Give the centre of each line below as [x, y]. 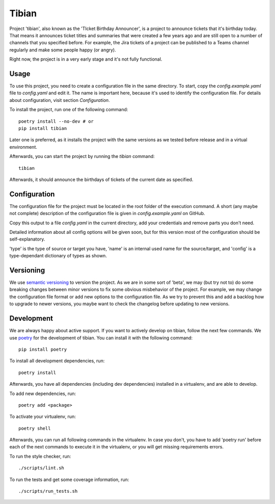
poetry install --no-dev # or [56, 121]
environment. [23, 147]
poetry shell [35, 428]
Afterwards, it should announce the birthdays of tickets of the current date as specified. [101, 179]
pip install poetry [43, 349]
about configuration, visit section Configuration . [60, 100]
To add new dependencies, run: [43, 393]
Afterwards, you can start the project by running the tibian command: [82, 156]
